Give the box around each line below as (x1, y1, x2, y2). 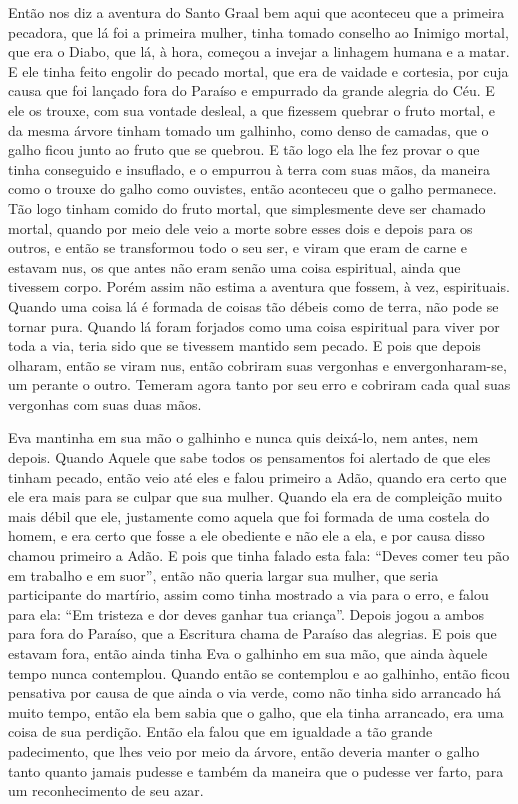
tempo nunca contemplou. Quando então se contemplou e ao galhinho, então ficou (8, 662, 510, 683)
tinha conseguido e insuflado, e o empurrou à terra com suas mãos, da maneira (8, 158, 491, 179)
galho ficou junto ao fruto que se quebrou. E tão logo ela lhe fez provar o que (8, 139, 480, 160)
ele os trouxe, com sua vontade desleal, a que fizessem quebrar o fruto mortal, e (8, 99, 496, 120)
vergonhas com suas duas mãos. (8, 393, 202, 414)
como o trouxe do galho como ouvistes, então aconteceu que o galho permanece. (8, 178, 497, 199)
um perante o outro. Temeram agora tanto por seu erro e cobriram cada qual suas (8, 374, 511, 395)
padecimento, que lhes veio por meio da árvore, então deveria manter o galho (8, 740, 480, 761)
